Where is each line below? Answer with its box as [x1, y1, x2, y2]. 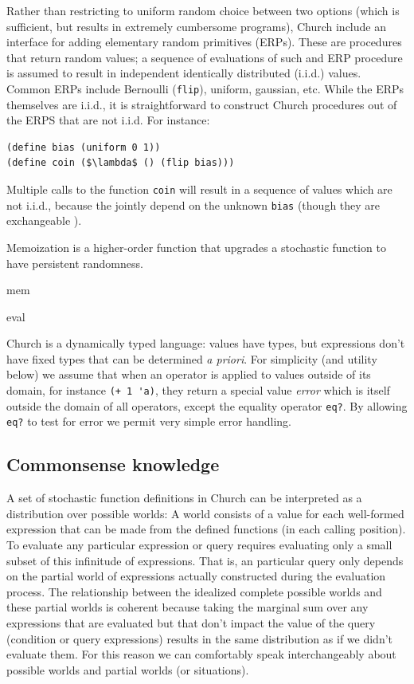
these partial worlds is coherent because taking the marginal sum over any [6, 599, 369, 615]
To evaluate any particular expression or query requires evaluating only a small [6, 537, 393, 553]
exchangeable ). [6, 212, 82, 229]
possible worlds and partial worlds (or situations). [6, 661, 249, 678]
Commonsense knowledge [6, 452, 220, 477]
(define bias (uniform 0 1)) [6, 141, 161, 153]
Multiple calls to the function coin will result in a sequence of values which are [6, 181, 393, 197]
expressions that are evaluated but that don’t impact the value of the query [6, 614, 376, 631]
